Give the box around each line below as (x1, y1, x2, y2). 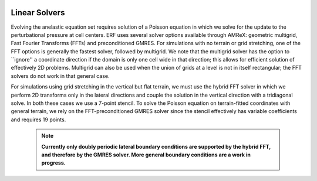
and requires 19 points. (11, 116, 66, 123)
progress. (41, 159, 66, 166)
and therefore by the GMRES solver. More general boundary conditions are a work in (41, 151, 251, 158)
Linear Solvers (11, 8, 65, 18)
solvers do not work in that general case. (11, 72, 110, 79)
